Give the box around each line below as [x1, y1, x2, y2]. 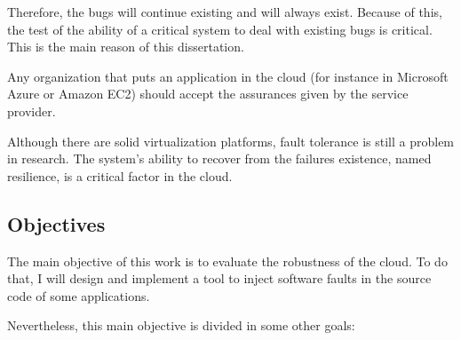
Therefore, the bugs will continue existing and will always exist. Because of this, [7, 3, 442, 20]
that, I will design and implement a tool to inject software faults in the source [7, 269, 432, 288]
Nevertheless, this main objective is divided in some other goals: [7, 316, 355, 335]
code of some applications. [7, 286, 150, 304]
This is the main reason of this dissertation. [7, 37, 244, 56]
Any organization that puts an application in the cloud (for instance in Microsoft [7, 67, 449, 85]
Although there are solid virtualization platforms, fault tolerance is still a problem [7, 131, 455, 150]
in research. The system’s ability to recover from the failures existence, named [7, 149, 432, 168]
